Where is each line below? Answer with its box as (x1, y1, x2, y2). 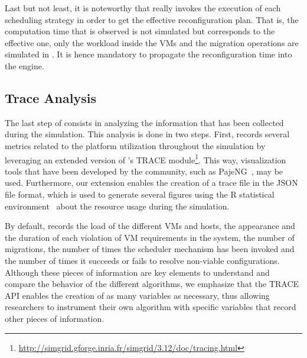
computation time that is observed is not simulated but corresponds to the (5, 25, 275, 37)
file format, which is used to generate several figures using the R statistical (5, 188, 275, 200)
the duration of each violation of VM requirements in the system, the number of (5, 231, 295, 243)
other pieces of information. (5, 312, 104, 324)
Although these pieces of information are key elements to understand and (5, 266, 270, 278)
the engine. (5, 59, 44, 72)
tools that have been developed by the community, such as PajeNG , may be (5, 165, 283, 177)
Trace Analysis (5, 88, 96, 107)
